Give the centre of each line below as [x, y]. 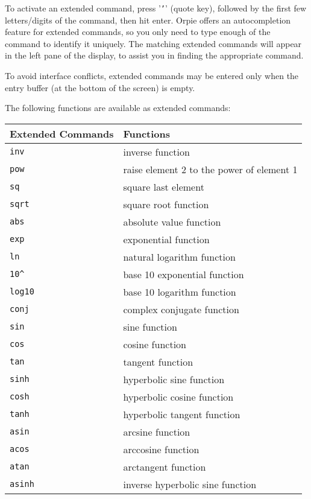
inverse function [156, 151]
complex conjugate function [181, 309]
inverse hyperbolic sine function [190, 484]
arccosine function [161, 449]
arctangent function [165, 466]
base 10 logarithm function [180, 291]
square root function [166, 204]
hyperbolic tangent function [182, 414]
